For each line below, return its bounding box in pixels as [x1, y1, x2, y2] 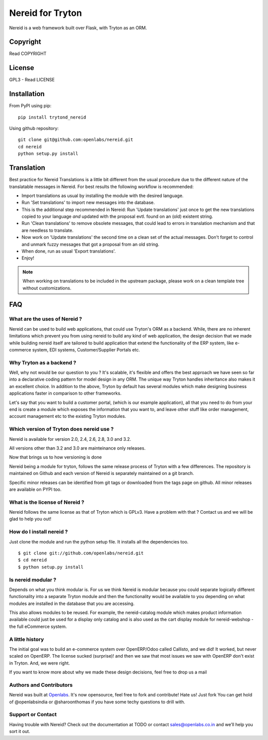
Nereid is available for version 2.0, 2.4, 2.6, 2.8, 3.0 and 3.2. [9, 436, 132, 442]
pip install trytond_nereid [18, 114, 86, 120]
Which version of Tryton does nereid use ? [9, 426, 114, 433]
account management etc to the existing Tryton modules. [9, 413, 127, 419]
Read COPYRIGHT [9, 51, 47, 57]
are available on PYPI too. [9, 486, 62, 492]
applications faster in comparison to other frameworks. [9, 390, 122, 397]
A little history [9, 636, 44, 643]
